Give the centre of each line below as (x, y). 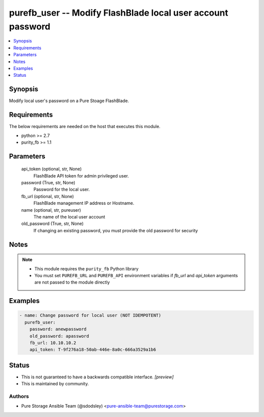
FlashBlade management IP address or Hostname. (84, 203)
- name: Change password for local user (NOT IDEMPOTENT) (90, 316)
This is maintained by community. (55, 384)
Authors (19, 396)
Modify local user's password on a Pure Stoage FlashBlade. (69, 101)
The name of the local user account (69, 217)
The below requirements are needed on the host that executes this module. (85, 127)
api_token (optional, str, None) (52, 169)
